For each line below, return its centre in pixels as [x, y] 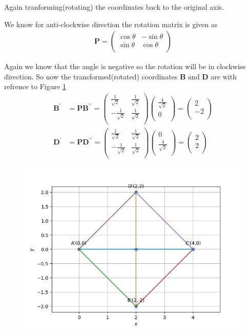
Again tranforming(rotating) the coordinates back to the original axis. [114, 7]
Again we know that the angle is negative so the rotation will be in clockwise [125, 66]
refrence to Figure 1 [35, 86]
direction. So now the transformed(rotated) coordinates [91, 76]
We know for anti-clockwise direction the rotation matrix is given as [111, 24]
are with [224, 76]
